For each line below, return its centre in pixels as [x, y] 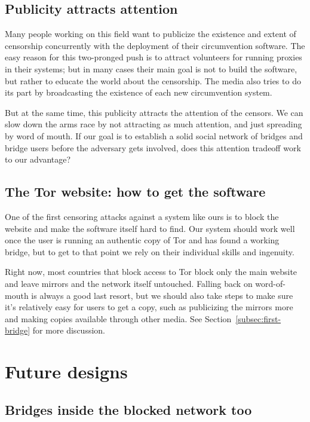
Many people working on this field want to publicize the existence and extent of [151, 34]
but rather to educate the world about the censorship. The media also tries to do [153, 80]
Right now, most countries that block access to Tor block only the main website [151, 272]
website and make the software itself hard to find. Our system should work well [150, 228]
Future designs [66, 371]
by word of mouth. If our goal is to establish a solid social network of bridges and [154, 135]
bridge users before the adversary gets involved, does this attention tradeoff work [153, 147]
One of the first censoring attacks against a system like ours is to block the [142, 216]
